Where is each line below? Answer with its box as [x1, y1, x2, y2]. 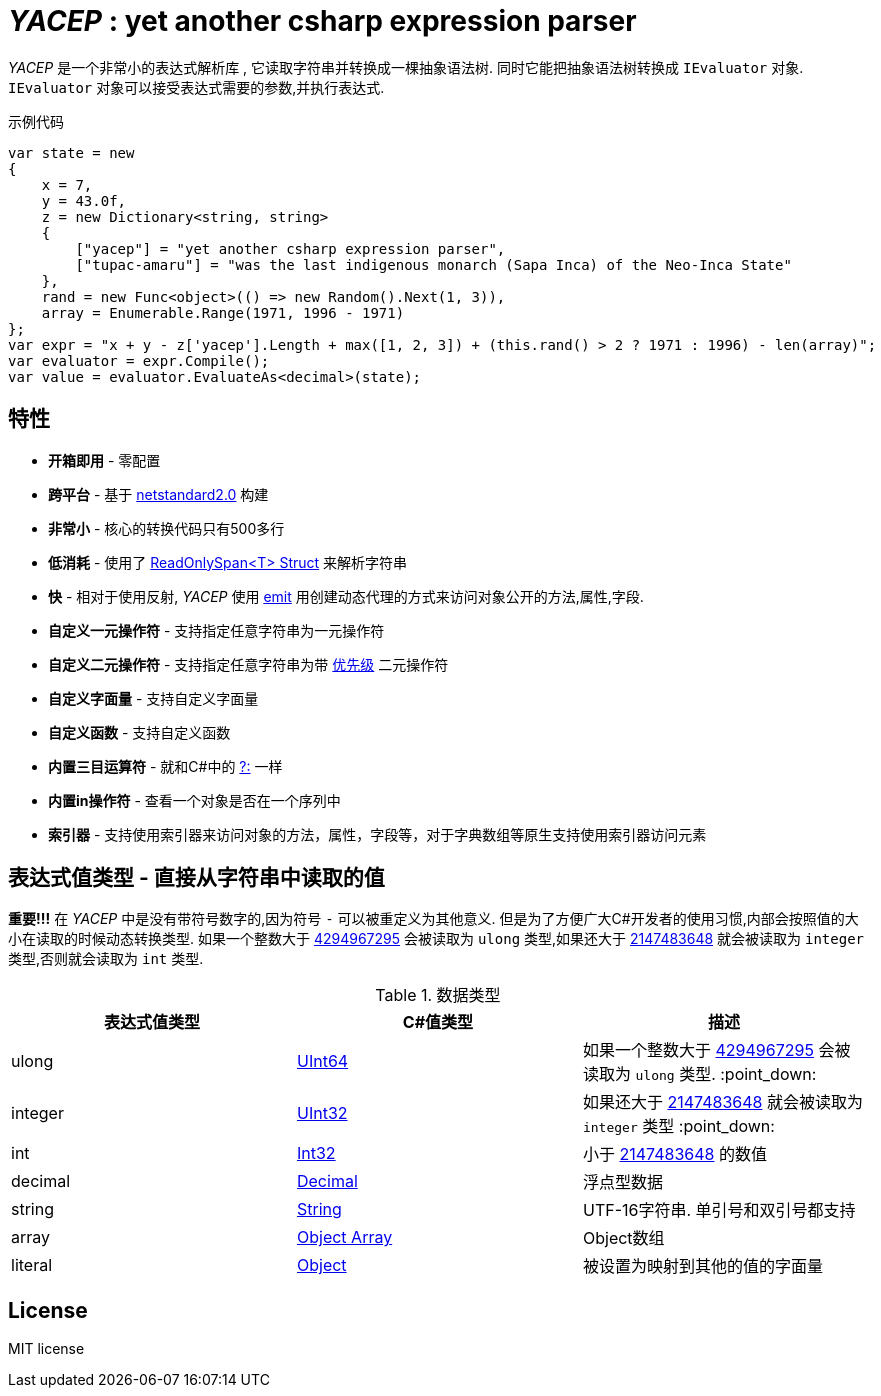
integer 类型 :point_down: [582, 1116, 775, 1137]
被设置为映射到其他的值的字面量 [582, 1256, 823, 1277]
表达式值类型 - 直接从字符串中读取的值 [8, 865, 385, 891]
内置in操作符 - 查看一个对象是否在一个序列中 [48, 791, 341, 809]
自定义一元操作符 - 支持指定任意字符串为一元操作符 [48, 621, 385, 639]
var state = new [8, 144, 135, 161]
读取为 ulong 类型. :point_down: [582, 1064, 817, 1085]
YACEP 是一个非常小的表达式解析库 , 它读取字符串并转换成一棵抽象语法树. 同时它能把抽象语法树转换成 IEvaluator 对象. [8, 58, 804, 76]
